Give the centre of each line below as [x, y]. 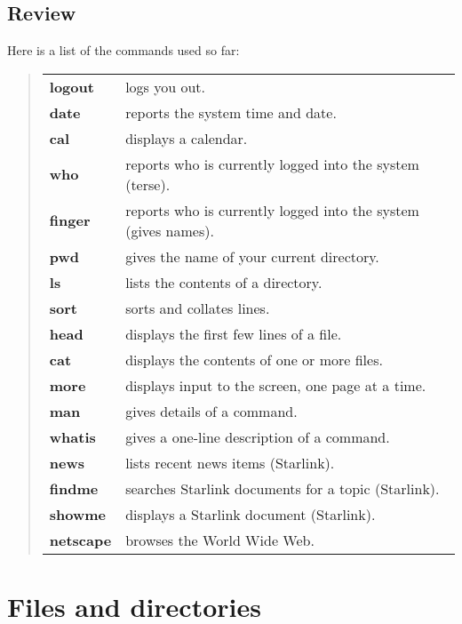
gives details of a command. [211, 411]
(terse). [148, 184]
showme [78, 514]
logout [72, 86]
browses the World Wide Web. [220, 540]
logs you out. [166, 86]
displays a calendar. [187, 138]
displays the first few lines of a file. [234, 333]
